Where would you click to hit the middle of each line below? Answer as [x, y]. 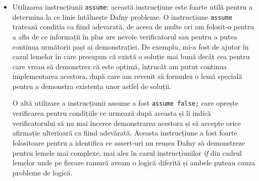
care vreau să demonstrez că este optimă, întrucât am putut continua [120, 66]
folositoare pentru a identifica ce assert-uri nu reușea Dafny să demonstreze [128, 142]
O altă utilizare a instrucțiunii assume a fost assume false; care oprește [125, 103]
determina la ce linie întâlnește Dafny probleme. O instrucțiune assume [122, 16]
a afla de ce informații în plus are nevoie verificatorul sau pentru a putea [125, 36]
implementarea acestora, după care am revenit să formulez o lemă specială [127, 76]
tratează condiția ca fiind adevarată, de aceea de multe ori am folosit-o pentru [133, 27]
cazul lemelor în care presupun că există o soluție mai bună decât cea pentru [131, 56]
